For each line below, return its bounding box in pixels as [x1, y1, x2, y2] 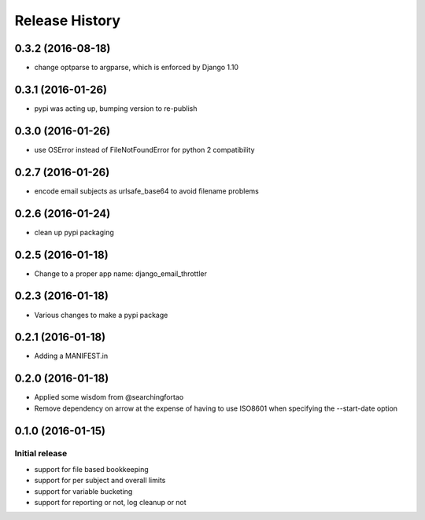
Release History [14, 12, 121, 29]
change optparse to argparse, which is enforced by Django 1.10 [34, 63, 239, 72]
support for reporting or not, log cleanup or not [34, 498, 187, 507]
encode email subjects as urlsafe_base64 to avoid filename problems [34, 186, 259, 196]
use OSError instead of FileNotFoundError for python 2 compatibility [34, 145, 255, 154]
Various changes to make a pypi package [34, 310, 168, 319]
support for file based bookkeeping [34, 464, 149, 474]
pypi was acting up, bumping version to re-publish [34, 103, 198, 113]
